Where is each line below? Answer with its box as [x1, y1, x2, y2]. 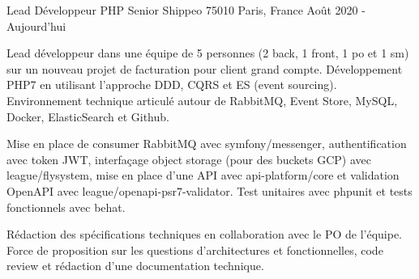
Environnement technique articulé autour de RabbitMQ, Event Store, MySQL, [6, 91, 398, 108]
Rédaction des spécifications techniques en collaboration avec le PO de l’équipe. [6, 226, 402, 243]
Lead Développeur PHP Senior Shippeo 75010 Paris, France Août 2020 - [6, 2, 366, 18]
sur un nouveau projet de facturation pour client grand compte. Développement [6, 60, 403, 77]
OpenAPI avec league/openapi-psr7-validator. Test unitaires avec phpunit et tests [6, 182, 413, 199]
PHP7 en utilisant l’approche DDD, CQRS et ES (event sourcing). [6, 76, 337, 93]
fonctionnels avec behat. [6, 198, 126, 215]
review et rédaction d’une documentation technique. [6, 257, 264, 274]
